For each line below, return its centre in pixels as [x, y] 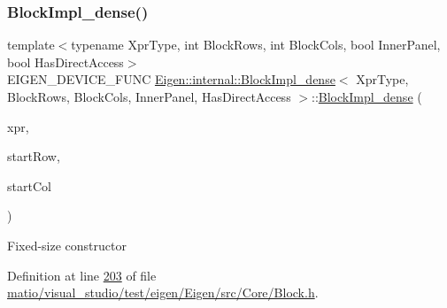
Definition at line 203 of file [82, 275]
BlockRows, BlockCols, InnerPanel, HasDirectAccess [149, 96]
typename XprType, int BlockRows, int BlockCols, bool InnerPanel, [256, 45]
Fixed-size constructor [67, 245]
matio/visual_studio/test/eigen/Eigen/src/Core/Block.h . [163, 293]
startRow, [34, 156]
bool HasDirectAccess [66, 62]
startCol [29, 185]
